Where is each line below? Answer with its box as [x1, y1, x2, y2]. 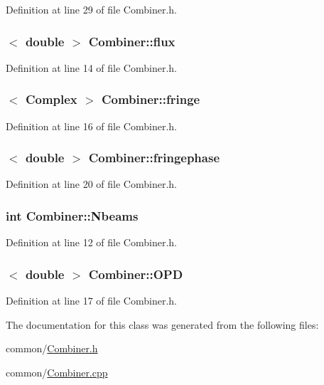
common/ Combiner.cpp [6, 364, 108, 379]
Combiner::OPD [88, 265, 183, 283]
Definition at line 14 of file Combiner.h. [6, 60, 177, 75]
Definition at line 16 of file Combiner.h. [6, 118, 177, 133]
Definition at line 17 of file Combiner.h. [6, 293, 177, 308]
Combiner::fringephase [88, 149, 220, 167]
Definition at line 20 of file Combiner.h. [6, 176, 177, 191]
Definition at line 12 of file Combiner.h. [6, 235, 177, 250]
